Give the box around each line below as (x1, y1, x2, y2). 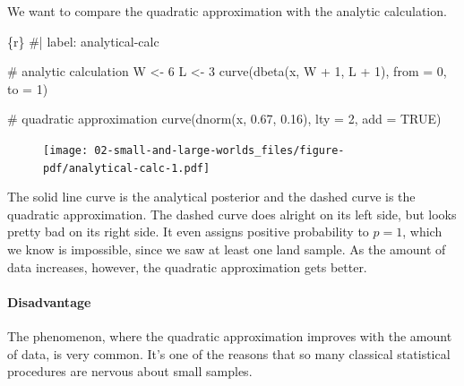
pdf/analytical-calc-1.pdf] (43, 161, 211, 175)
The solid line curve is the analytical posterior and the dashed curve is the (7, 187, 416, 206)
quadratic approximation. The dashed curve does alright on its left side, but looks (7, 204, 457, 223)
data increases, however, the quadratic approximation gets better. (7, 257, 367, 276)
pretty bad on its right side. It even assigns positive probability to (7, 222, 369, 241)
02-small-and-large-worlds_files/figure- (94, 143, 345, 157)
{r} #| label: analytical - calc (7, 31, 159, 50)
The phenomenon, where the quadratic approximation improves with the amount (7, 327, 452, 346)
